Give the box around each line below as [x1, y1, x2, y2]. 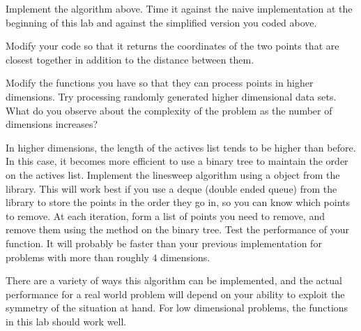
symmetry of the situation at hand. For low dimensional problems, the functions [6, 300, 348, 315]
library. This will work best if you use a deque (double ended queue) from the [6, 181, 337, 196]
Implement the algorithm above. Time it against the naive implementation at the [6, 1, 353, 15]
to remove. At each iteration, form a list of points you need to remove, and [6, 208, 325, 223]
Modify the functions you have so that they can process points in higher [6, 75, 314, 90]
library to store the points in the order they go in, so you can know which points [6, 195, 351, 209]
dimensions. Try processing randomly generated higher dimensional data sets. [6, 89, 337, 103]
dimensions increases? [6, 117, 98, 131]
